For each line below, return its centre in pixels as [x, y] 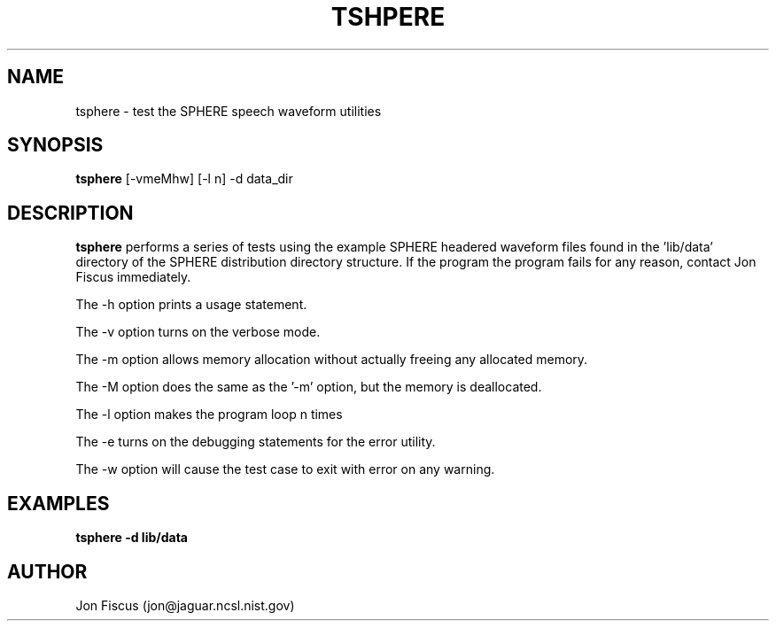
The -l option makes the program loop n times [209, 415]
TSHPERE [388, 17]
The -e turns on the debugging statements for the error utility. [256, 442]
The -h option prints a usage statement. [191, 305]
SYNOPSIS [55, 145]
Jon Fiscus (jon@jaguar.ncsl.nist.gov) [185, 605]
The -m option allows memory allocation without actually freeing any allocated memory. [332, 360]
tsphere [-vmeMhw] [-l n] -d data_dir [184, 179]
